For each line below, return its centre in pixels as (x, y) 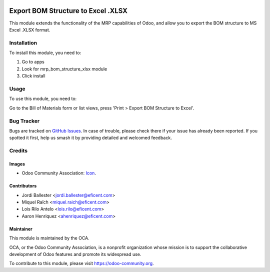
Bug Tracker (24, 121)
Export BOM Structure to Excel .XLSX (68, 11)
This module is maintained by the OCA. (49, 238)
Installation (23, 42)
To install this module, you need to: (45, 53)
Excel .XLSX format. (30, 29)
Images (17, 164)
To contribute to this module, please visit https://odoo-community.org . (82, 263)
